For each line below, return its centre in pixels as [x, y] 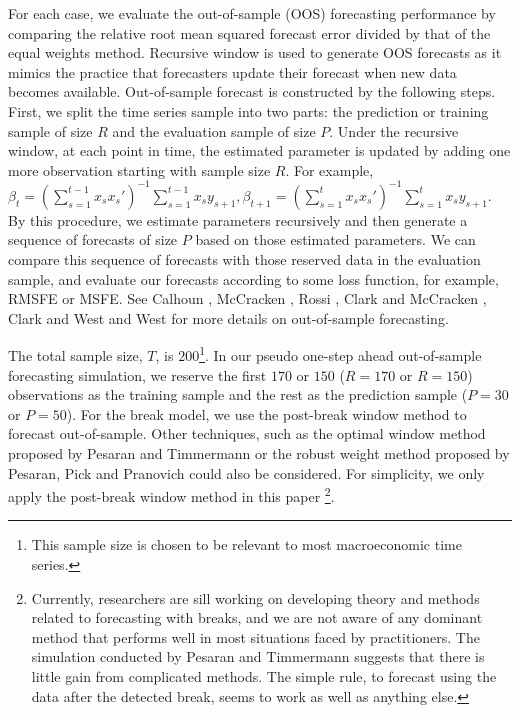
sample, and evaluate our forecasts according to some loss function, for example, [253, 278]
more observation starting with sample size [139, 169]
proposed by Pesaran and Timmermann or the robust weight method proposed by [259, 453]
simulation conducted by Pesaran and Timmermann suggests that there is [258, 656]
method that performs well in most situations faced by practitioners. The [255, 636]
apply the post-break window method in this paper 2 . [171, 494]
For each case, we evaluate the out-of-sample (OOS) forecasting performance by [252, 13]
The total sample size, [75, 355]
